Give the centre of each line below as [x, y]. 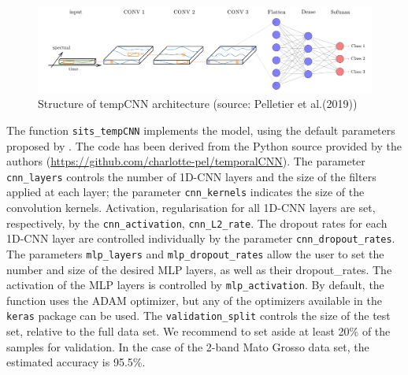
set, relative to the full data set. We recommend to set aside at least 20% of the [198, 331]
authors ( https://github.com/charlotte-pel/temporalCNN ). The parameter [186, 161]
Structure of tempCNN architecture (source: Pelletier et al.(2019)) [198, 104]
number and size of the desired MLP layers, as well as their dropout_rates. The [199, 269]
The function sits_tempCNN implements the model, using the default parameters [201, 130]
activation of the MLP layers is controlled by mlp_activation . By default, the [195, 285]
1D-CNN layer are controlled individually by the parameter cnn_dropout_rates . [201, 238]
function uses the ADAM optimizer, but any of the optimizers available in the [194, 300]
